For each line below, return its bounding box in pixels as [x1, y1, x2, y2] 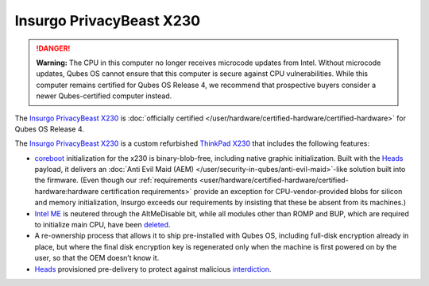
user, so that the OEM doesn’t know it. [34, 254, 160, 263]
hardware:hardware [34, 186, 99, 196]
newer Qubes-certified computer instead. [36, 91, 172, 101]
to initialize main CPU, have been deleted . [34, 220, 171, 230]
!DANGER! [36, 44, 71, 53]
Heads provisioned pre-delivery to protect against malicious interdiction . [34, 264, 272, 273]
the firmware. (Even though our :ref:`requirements [34, 175, 198, 185]
